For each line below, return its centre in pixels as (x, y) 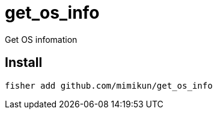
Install (24, 63)
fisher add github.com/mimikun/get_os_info (109, 85)
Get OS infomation (41, 39)
